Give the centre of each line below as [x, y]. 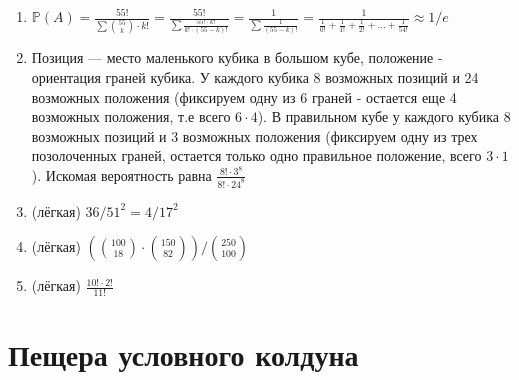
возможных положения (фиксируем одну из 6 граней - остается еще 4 [244, 96]
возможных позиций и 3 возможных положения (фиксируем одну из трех [254, 135]
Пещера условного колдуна [183, 354]
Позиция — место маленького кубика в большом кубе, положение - [237, 57]
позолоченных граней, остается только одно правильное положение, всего [256, 155]
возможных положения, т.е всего [131, 116]
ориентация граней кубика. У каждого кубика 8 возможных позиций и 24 [255, 76]
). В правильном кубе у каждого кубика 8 [384, 116]
